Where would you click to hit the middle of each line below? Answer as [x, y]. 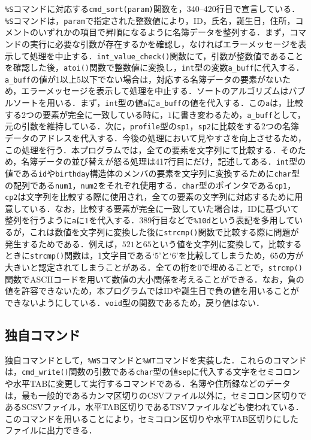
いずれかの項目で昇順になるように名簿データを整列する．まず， [164, 32]
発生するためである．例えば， [64, 243]
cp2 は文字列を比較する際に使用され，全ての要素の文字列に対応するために [150, 197]
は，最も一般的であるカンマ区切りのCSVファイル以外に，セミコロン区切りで [156, 395]
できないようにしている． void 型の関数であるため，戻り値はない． [135, 302]
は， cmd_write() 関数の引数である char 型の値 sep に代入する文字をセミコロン [153, 371]
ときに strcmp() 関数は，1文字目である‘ [80, 255]
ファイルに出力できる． [51, 430]
